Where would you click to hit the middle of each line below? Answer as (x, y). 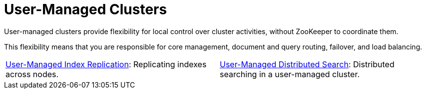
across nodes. (32, 74)
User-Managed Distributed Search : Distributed (307, 64)
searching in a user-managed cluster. (290, 74)
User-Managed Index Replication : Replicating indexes (106, 64)
